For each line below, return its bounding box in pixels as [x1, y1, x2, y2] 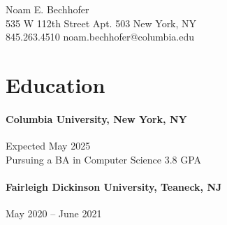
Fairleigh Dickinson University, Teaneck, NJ [6, 179, 222, 194]
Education [6, 70, 105, 99]
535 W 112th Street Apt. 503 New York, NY [6, 15, 197, 30]
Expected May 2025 [6, 138, 91, 152]
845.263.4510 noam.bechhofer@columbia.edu [6, 29, 194, 44]
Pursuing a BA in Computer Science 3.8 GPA [6, 152, 202, 166]
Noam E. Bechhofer [6, 2, 89, 16]
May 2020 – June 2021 [6, 205, 102, 220]
